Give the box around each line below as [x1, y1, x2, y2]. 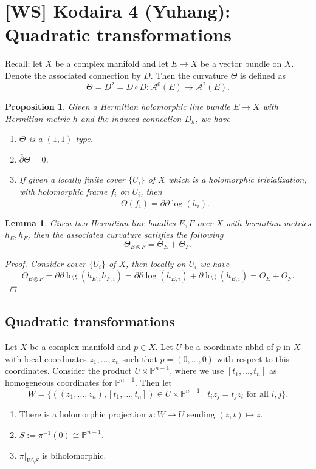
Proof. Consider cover [5, 257, 86, 270]
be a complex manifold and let [55, 57, 168, 70]
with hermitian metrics [226, 216, 311, 229]
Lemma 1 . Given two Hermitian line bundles [5, 216, 176, 229]
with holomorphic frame [19, 184, 108, 197]
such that [122, 352, 157, 365]
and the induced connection [80, 112, 182, 124]
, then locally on [125, 257, 186, 270]
